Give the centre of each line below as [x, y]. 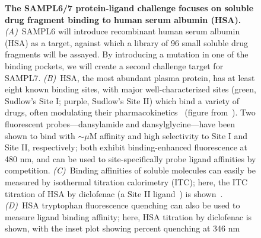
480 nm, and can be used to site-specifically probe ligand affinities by [130, 158]
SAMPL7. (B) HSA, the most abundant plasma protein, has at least [130, 77]
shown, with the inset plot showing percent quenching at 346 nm [122, 228]
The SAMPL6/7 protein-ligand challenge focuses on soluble [129, 8]
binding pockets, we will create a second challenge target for [114, 65]
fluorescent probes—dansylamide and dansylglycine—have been [120, 123]
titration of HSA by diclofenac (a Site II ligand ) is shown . [114, 193]
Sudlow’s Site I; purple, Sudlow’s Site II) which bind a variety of [122, 100]
